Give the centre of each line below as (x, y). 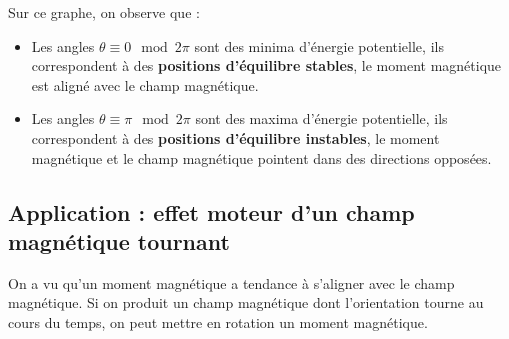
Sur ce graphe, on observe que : (104, 12)
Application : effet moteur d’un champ (211, 211)
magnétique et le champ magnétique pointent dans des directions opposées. (261, 157)
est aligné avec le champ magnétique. (145, 84)
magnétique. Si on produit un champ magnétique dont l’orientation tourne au (246, 302)
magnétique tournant (119, 240)
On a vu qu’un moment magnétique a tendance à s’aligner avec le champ (231, 282)
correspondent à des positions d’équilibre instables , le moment (235, 137)
